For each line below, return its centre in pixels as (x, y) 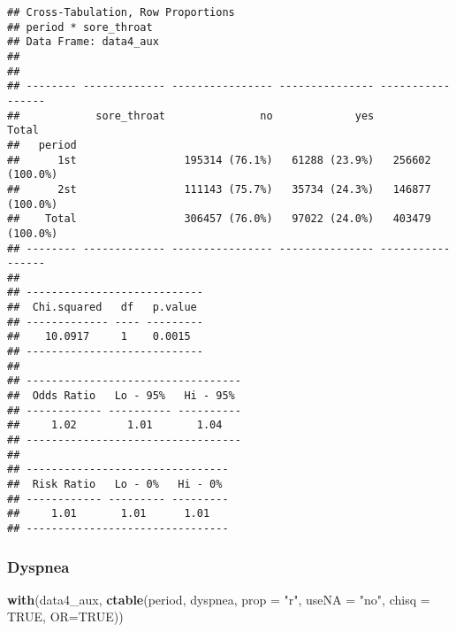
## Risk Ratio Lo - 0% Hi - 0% (115, 484)
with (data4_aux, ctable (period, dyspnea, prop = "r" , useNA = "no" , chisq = (219, 599)
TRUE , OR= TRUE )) (65, 617)
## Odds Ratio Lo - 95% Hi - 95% (121, 396)
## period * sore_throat (80, 27)
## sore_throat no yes (191, 116)
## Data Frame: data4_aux (83, 42)
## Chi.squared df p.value (102, 308)
